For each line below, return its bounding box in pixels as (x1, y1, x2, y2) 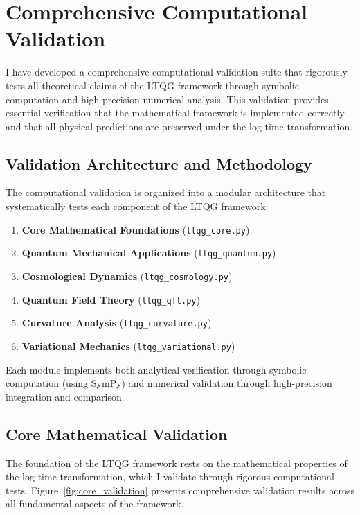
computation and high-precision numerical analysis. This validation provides (6, 91, 329, 106)
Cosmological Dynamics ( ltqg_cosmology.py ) (21, 268, 233, 283)
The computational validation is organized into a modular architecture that (6, 185, 326, 200)
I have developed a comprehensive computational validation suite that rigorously (6, 64, 348, 79)
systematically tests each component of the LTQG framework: (6, 199, 269, 213)
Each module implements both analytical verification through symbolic (6, 362, 307, 376)
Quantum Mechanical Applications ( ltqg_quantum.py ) (21, 245, 276, 260)
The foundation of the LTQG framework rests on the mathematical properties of (6, 455, 348, 470)
